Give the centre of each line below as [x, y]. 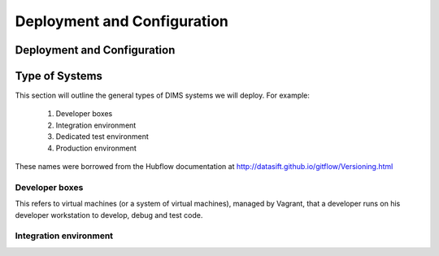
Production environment [96, 148]
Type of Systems [59, 76]
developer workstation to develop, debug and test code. [109, 215]
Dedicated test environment [102, 137]
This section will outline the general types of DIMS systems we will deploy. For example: [163, 95]
